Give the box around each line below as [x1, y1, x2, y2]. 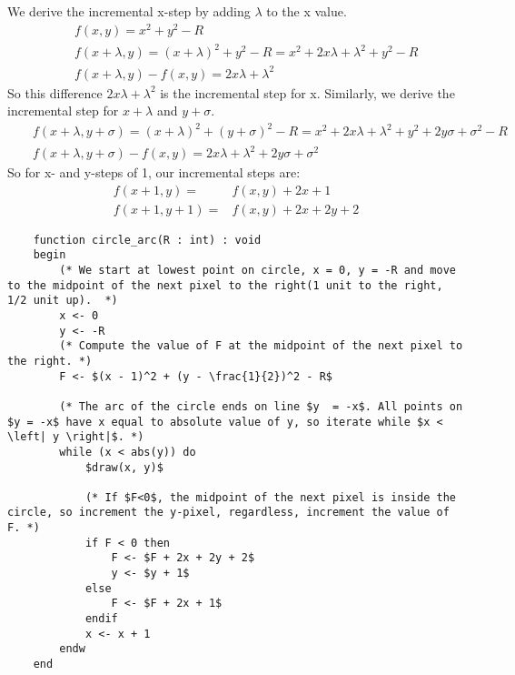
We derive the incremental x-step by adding [7, 2, 251, 20]
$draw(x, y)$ [84, 460, 163, 474]
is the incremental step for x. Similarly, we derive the [160, 83, 455, 102]
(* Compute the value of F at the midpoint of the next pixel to [59, 339, 463, 353]
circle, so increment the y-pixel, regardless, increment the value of [7, 506, 450, 519]
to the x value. [266, 2, 347, 20]
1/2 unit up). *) [7, 294, 118, 307]
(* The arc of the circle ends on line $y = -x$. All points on [59, 399, 463, 413]
